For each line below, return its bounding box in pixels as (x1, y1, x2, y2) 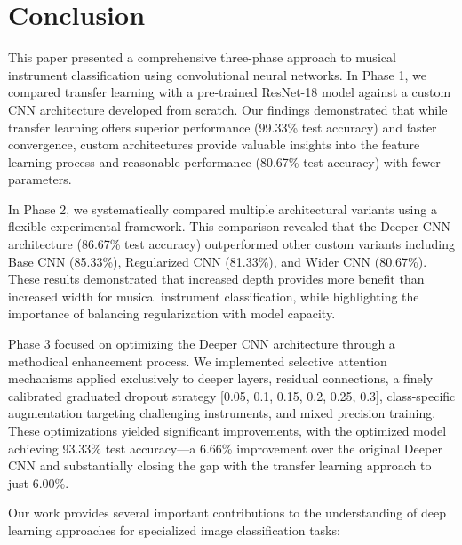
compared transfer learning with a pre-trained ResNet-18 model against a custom (8, 83, 451, 101)
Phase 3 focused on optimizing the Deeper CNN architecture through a (8, 334, 395, 353)
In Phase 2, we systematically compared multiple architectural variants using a (8, 199, 437, 218)
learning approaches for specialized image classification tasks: (8, 520, 340, 539)
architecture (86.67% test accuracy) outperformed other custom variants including (8, 235, 455, 253)
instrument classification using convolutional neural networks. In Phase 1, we (8, 65, 426, 84)
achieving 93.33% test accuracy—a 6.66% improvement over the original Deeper (8, 438, 442, 457)
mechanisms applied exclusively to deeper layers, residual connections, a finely (8, 369, 434, 388)
